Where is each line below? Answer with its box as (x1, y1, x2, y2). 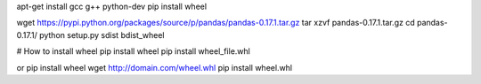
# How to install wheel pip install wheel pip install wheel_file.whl (16, 46, 251, 57)
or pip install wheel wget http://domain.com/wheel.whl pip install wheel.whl (16, 62, 293, 73)
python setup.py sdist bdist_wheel (38, 29, 165, 40)
